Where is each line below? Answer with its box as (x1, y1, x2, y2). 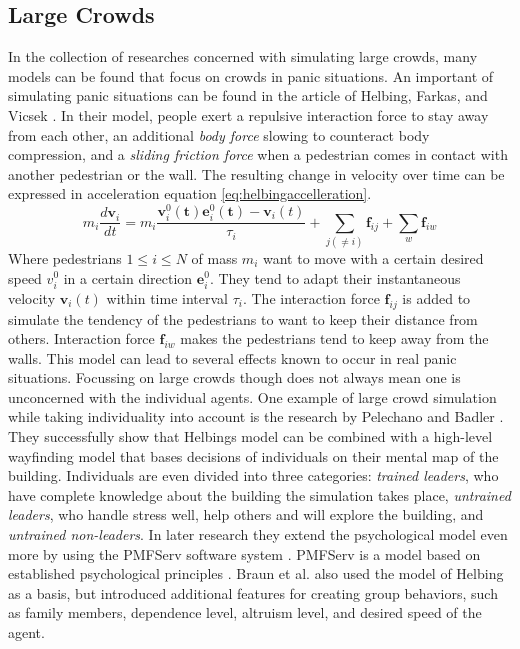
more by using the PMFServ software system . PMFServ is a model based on (8, 543, 481, 564)
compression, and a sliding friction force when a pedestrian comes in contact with (8, 144, 508, 165)
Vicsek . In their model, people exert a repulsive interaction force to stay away (8, 104, 489, 125)
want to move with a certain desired (262, 247, 484, 268)
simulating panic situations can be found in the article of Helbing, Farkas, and (8, 85, 488, 106)
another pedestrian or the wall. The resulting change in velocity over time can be (8, 163, 505, 184)
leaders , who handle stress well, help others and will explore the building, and (8, 504, 484, 525)
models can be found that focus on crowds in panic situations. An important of (8, 65, 494, 86)
